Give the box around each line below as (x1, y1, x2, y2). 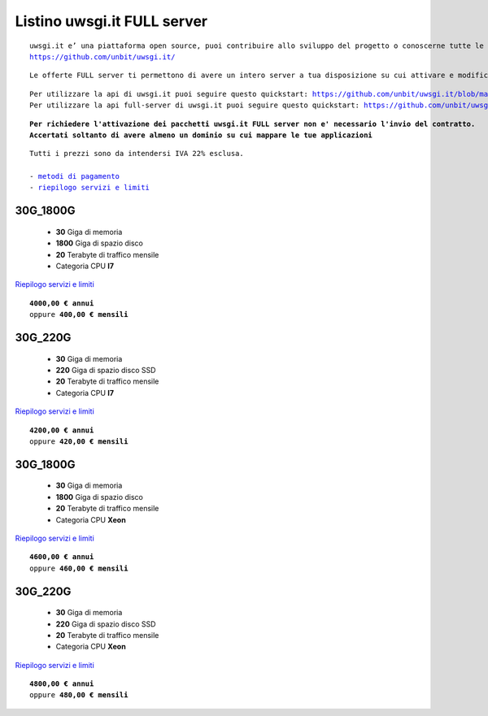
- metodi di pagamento (29, 171, 120, 181)
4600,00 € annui (29, 553, 94, 562)
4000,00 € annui (29, 298, 94, 308)
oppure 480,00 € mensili (29, 691, 129, 700)
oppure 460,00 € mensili (29, 563, 129, 573)
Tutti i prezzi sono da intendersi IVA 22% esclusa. (29, 149, 244, 158)
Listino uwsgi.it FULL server (15, 12, 207, 30)
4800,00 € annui (29, 679, 94, 688)
